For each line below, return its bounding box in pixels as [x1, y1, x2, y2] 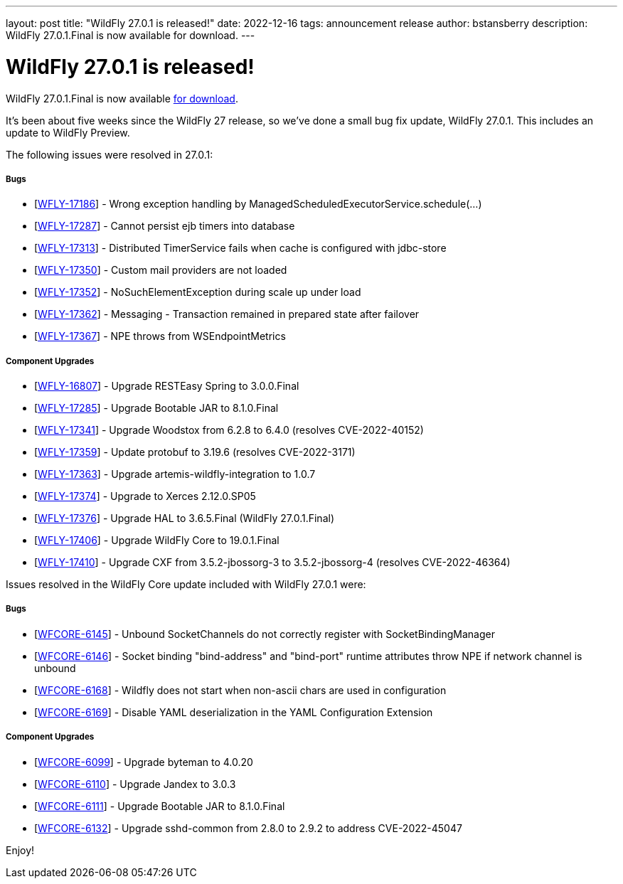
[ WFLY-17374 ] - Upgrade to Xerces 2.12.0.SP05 [34, 490, 256, 503]
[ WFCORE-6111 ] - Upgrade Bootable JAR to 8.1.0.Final [34, 799, 285, 812]
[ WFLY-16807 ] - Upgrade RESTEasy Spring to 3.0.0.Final [34, 380, 299, 393]
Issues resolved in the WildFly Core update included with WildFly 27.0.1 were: [6, 578, 366, 591]
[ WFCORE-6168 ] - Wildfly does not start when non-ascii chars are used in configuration [34, 683, 447, 696]
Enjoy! [6, 843, 35, 856]
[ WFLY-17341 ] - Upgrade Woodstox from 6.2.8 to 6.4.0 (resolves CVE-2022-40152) [34, 424, 424, 437]
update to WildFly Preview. [6, 126, 130, 139]
